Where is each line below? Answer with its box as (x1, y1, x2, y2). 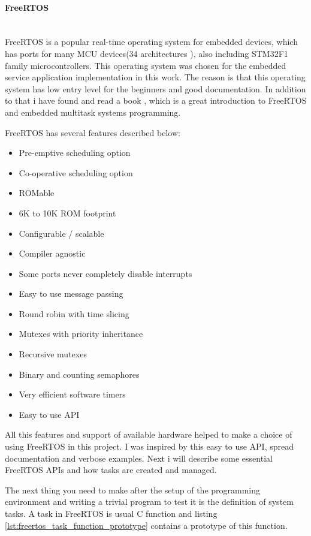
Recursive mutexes (19, 348, 87, 360)
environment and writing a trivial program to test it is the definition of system (5, 495, 294, 508)
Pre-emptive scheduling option (19, 146, 131, 159)
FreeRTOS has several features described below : (5, 126, 180, 138)
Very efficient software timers (19, 388, 126, 401)
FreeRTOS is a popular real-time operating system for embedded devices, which (5, 35, 298, 48)
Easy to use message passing (19, 287, 123, 300)
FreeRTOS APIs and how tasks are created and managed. (5, 463, 217, 476)
